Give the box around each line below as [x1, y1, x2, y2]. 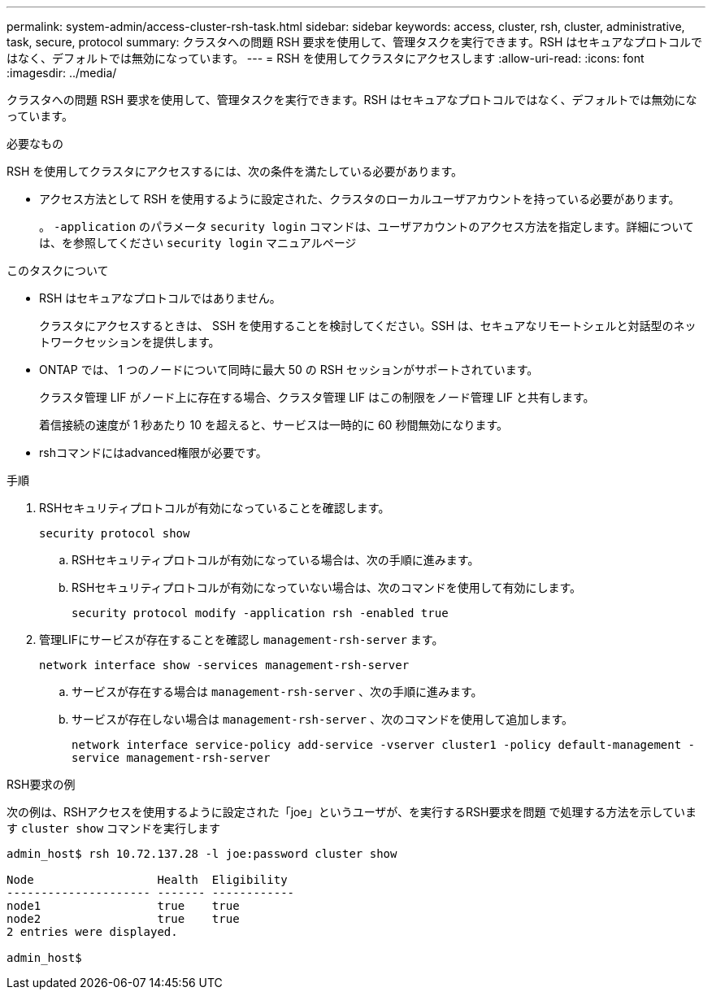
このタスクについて [7, 263, 109, 277]
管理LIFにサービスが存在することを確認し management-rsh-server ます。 [39, 633, 444, 646]
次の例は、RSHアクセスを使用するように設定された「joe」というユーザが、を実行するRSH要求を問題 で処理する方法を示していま [7, 805, 697, 819]
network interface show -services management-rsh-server [39, 659, 410, 672]
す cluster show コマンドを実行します [7, 821, 221, 835]
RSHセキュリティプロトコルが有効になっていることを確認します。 [39, 501, 390, 515]
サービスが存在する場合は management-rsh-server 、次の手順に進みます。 [72, 685, 483, 698]
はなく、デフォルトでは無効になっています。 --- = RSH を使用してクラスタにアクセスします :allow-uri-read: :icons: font [7, 51, 645, 65]
